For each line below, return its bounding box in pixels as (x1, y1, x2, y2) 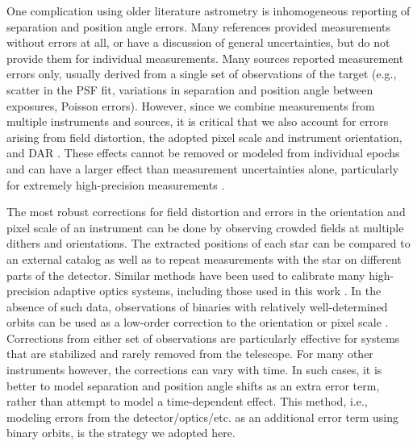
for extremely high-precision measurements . (6, 176, 225, 193)
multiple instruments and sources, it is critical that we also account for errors (6, 113, 389, 130)
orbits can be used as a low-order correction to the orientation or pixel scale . (6, 314, 389, 331)
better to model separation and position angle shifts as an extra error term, (6, 377, 380, 394)
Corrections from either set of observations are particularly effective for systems (6, 329, 400, 346)
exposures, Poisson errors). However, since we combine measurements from (6, 97, 375, 114)
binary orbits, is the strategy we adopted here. (6, 424, 236, 441)
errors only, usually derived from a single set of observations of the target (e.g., (6, 65, 397, 82)
